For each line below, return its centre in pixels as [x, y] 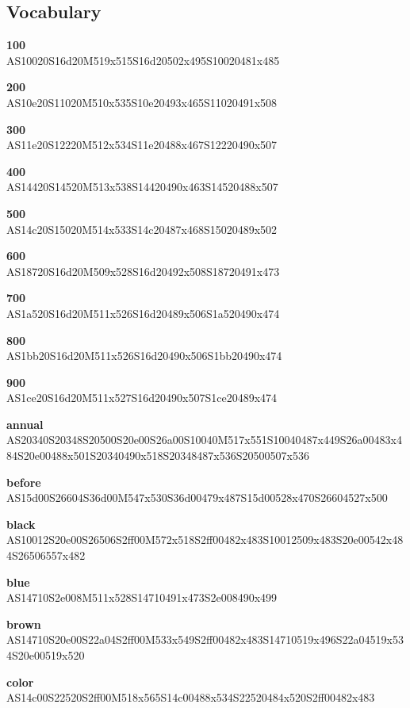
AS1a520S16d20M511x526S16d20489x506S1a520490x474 [143, 313]
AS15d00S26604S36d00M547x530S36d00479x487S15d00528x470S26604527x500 [197, 498]
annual [25, 424]
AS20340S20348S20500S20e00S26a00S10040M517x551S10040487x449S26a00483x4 [204, 440]
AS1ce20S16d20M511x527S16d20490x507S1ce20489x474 [142, 398]
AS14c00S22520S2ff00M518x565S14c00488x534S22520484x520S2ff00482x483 [191, 697]
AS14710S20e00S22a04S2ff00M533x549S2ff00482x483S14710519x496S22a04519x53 [205, 639]
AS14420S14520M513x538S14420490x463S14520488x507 [142, 187]
